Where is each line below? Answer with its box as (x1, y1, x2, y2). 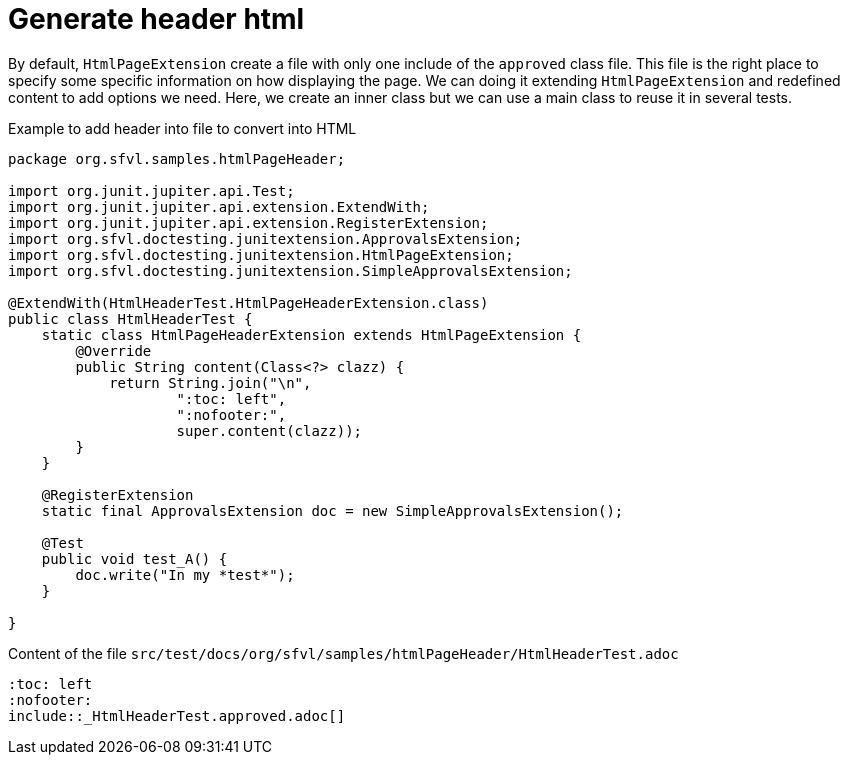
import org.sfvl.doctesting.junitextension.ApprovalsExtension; (8, 230, 523, 247)
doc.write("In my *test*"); (75, 566, 295, 583)
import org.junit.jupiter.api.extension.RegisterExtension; (8, 214, 489, 231)
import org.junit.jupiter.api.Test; (8, 182, 295, 199)
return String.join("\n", (109, 374, 312, 391)
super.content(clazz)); (176, 422, 363, 439)
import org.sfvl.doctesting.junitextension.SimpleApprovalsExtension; (8, 262, 573, 279)
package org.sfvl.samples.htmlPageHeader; (8, 150, 346, 167)
